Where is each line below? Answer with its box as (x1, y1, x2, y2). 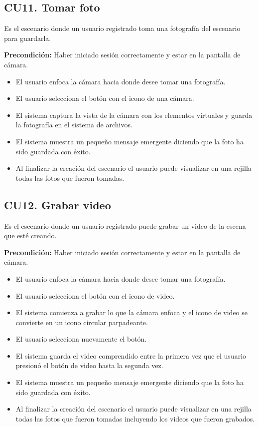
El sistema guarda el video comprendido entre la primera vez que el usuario (15, 350, 247, 361)
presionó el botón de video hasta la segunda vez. (15, 360, 163, 371)
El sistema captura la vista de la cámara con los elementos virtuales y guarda (15, 109, 253, 120)
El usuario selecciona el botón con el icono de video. (15, 290, 175, 301)
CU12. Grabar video (4, 197, 111, 212)
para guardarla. (4, 32, 51, 43)
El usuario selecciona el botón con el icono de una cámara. (15, 93, 194, 103)
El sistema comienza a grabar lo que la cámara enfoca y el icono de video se (15, 307, 248, 318)
